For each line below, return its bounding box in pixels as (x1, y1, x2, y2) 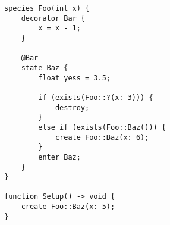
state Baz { (21, 63, 68, 72)
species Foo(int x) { (4, 4, 90, 12)
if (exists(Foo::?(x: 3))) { (38, 93, 153, 102)
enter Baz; (38, 152, 81, 161)
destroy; (55, 103, 90, 112)
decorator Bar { (21, 14, 86, 23)
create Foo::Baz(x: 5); (21, 202, 115, 211)
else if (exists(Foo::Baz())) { (38, 123, 166, 132)
